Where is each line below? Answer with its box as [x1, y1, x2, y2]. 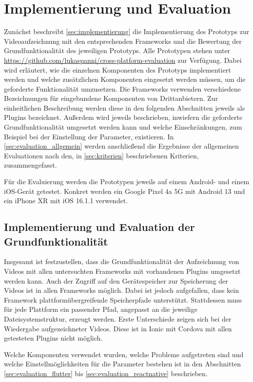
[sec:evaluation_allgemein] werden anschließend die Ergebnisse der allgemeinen [4, 141, 239, 151]
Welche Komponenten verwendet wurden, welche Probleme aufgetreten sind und [4, 349, 244, 359]
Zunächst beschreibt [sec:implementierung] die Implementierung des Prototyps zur [4, 26, 250, 37]
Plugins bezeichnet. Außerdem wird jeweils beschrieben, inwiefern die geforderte [4, 112, 243, 122]
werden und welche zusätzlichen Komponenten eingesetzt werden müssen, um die [4, 74, 246, 84]
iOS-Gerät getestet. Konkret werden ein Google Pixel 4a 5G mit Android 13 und [4, 186, 245, 196]
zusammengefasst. [4, 160, 57, 170]
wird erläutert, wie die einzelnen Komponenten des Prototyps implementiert [4, 64, 231, 75]
